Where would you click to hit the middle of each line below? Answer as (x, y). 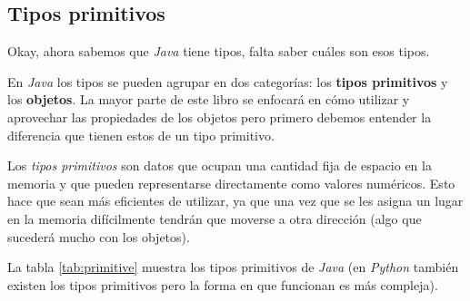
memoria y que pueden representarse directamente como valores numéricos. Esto (231, 183)
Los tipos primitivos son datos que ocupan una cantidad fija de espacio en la (220, 165)
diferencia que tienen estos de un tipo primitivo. (141, 135)
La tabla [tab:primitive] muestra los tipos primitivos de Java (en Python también (233, 267)
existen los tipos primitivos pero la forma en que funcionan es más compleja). (223, 284)
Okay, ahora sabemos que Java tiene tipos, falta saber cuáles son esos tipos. (219, 51)
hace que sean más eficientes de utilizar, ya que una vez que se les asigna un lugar (235, 201)
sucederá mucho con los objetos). (99, 236)
